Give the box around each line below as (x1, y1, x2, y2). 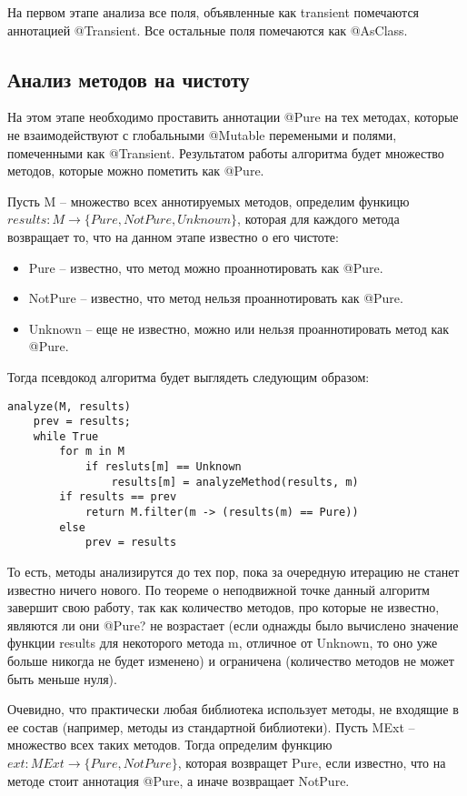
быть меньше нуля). (7, 669, 117, 688)
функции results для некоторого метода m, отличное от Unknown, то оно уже (7, 633, 438, 652)
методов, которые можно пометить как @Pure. (7, 161, 264, 180)
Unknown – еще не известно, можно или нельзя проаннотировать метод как (28, 318, 450, 338)
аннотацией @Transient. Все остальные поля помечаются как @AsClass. (7, 20, 408, 39)
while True (33, 429, 99, 443)
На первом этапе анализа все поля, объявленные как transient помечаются (7, 3, 420, 21)
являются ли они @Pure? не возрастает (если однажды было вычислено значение (7, 615, 459, 634)
